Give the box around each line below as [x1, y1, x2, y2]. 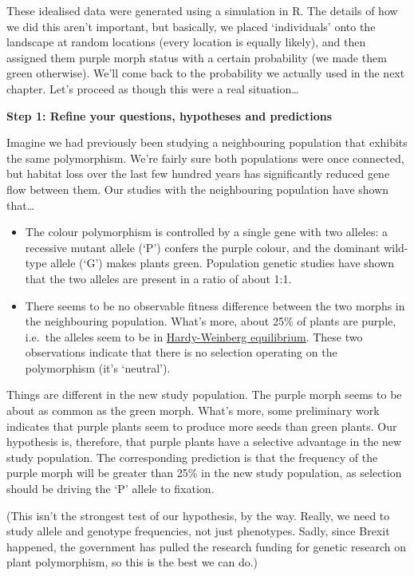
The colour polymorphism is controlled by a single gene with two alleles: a [25, 223, 388, 240]
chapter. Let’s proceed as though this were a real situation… [6, 80, 299, 97]
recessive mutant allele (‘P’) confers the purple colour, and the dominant [25, 239, 380, 255]
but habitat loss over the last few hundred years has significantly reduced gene [6, 165, 390, 182]
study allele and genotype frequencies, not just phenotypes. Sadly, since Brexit [6, 523, 390, 539]
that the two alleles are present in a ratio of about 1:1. [25, 270, 292, 286]
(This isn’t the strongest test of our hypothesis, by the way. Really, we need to [6, 507, 390, 523]
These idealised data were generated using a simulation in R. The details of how [6, 2, 398, 18]
